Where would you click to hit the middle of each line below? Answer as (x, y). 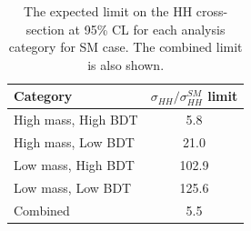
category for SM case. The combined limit (125, 47)
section (45, 29)
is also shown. (126, 64)
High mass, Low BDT (74, 142)
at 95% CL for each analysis (147, 29)
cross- (212, 11)
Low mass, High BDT (74, 164)
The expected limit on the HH (108, 11)
